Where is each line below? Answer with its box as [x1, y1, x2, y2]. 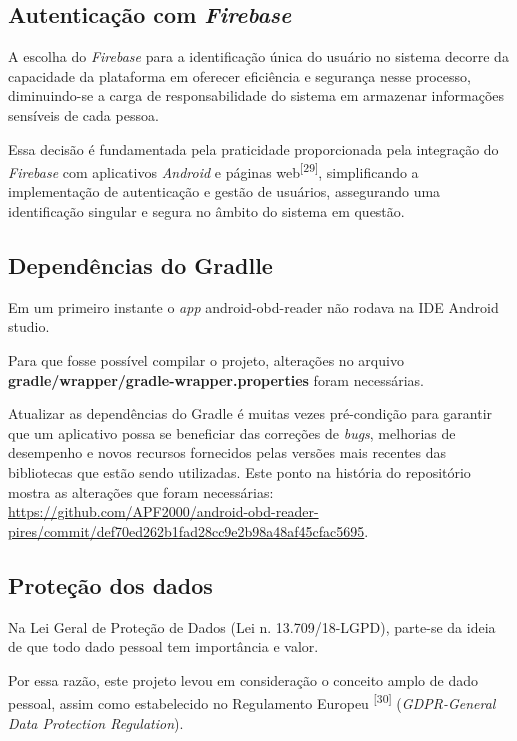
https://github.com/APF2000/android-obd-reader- [8, 501, 319, 522]
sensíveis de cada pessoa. [8, 104, 159, 125]
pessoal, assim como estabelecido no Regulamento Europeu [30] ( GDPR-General [8, 690, 496, 713]
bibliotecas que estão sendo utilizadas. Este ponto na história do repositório [8, 461, 471, 482]
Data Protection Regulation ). [8, 712, 184, 733]
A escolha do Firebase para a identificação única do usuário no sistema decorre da [8, 46, 509, 67]
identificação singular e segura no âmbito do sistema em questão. [8, 201, 405, 222]
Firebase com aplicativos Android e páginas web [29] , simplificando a [8, 159, 419, 182]
